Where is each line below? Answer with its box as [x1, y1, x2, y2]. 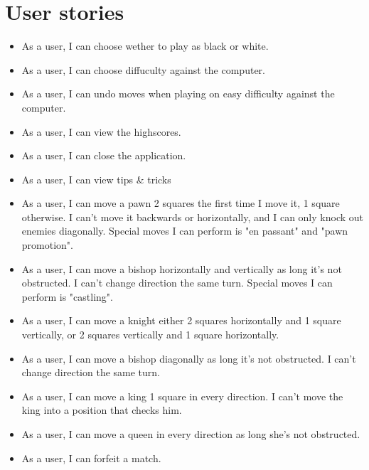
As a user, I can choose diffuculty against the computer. [21, 62, 265, 77]
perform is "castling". [21, 289, 113, 304]
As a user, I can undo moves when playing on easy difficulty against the [21, 86, 335, 101]
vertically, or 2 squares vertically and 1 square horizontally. [21, 327, 279, 342]
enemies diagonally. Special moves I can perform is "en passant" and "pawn [21, 223, 348, 238]
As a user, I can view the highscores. [21, 124, 181, 139]
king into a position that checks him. [21, 402, 182, 417]
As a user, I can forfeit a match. [21, 450, 161, 465]
